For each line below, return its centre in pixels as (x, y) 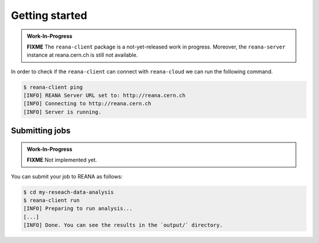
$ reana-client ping (53, 87)
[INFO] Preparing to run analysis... (78, 209)
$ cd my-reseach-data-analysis (69, 192)
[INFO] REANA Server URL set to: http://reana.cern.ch (104, 95)
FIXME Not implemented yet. (62, 160)
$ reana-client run (51, 200)
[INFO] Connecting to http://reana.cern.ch (87, 104)
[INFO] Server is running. (62, 112)
